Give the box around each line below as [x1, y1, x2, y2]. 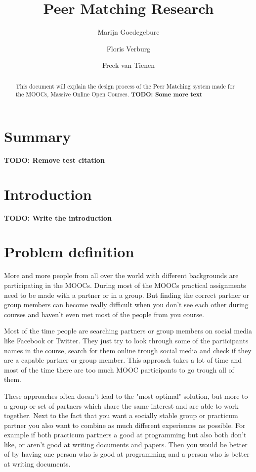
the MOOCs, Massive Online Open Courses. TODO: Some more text [15, 90, 203, 99]
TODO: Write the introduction [4, 212, 112, 223]
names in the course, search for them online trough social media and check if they [4, 345, 252, 355]
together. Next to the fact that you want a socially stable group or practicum [4, 410, 238, 421]
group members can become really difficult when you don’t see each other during [4, 299, 249, 310]
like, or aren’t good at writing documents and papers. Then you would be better [4, 439, 248, 449]
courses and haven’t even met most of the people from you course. [4, 309, 204, 319]
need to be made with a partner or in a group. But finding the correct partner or [4, 289, 250, 300]
